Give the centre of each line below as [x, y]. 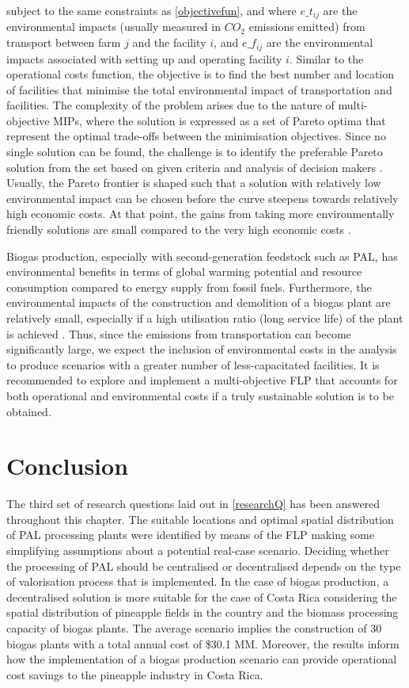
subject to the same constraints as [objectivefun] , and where [151, 10]
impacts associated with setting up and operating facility [144, 58]
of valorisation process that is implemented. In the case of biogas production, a [198, 581]
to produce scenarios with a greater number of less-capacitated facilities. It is [193, 364]
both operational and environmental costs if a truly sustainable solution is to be [200, 395]
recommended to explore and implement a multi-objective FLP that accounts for [202, 380]
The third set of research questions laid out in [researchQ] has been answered [193, 504]
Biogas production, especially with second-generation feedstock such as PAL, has [202, 256]
